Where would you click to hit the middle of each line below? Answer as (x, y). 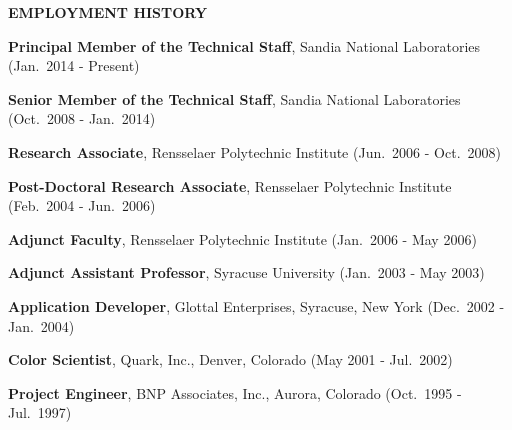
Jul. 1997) (40, 412)
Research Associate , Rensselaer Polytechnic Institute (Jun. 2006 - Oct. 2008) (254, 151)
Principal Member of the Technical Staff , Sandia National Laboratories (244, 45)
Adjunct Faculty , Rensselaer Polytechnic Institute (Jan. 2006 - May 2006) (242, 238)
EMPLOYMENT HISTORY (108, 12)
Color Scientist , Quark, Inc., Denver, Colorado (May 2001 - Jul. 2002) (230, 359)
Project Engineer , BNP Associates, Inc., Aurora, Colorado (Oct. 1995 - (235, 392)
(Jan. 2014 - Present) (74, 65)
